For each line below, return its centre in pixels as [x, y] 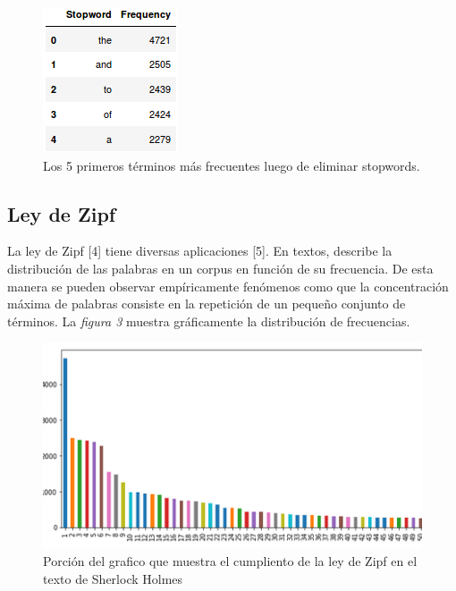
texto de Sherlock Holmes [113, 578]
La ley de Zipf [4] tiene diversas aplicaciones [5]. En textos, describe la [200, 251]
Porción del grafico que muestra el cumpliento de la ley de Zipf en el [230, 561]
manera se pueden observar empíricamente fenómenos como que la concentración [228, 286]
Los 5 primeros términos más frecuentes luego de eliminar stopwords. [232, 165]
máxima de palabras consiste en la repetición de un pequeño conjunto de [207, 304]
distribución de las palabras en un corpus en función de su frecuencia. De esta [220, 268]
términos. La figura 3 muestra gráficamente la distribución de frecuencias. [209, 321]
